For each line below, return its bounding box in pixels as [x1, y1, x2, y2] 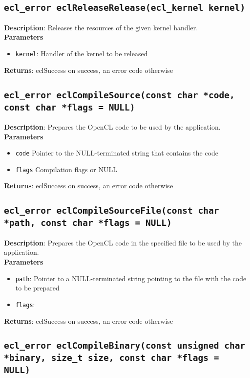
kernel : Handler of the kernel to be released [15, 48, 148, 58]
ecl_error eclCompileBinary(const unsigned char [4, 340, 246, 351]
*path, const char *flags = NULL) [4, 218, 172, 228]
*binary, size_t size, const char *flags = [4, 353, 219, 363]
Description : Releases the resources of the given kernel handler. [4, 22, 198, 32]
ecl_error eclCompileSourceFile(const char [4, 205, 219, 216]
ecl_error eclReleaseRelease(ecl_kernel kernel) [4, 2, 246, 13]
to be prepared [15, 283, 60, 293]
